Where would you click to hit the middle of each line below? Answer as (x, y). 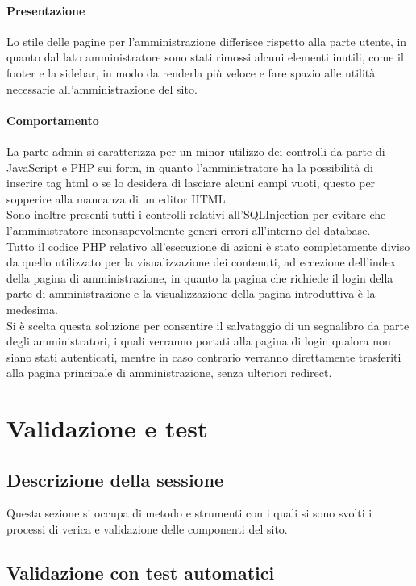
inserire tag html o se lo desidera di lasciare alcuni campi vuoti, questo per (191, 183)
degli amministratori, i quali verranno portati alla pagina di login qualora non (199, 341)
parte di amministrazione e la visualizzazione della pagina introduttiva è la (191, 293)
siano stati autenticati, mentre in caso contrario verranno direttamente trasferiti (204, 356)
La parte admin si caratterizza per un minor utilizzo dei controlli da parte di (196, 151)
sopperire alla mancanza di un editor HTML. (118, 198)
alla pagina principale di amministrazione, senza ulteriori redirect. (169, 373)
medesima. (32, 309)
